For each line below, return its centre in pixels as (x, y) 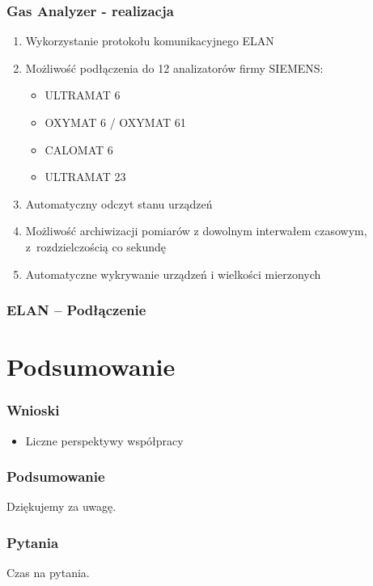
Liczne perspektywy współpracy (104, 440)
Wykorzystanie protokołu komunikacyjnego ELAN (150, 41)
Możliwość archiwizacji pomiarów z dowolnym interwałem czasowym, (196, 231)
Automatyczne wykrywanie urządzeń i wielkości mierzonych (173, 274)
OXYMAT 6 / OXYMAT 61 (115, 122)
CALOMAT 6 (79, 149)
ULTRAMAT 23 (85, 177)
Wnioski (33, 410)
